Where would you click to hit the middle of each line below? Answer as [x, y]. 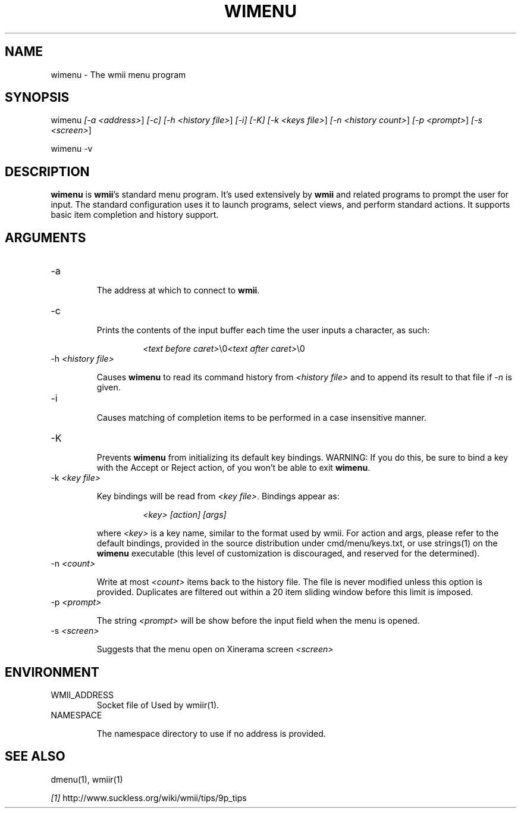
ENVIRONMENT [52, 672]
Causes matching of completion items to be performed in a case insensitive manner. [261, 418]
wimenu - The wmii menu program [118, 74]
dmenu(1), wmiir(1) [87, 779]
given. [109, 387]
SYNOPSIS [37, 98]
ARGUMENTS [45, 237]
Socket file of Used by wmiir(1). [158, 705]
